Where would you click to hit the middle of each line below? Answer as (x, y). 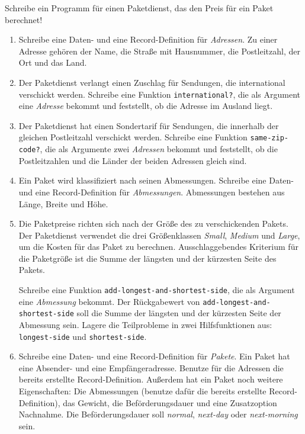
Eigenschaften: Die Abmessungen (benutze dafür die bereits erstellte (142, 391)
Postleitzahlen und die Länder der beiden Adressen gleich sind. (133, 160)
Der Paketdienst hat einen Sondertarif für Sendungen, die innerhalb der (149, 125)
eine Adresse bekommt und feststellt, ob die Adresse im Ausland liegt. (146, 106)
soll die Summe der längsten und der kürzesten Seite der (179, 313)
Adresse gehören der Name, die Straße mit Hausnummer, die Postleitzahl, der (159, 51)
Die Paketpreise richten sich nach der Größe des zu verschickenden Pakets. (153, 224)
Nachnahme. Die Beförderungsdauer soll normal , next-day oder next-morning (158, 414)
